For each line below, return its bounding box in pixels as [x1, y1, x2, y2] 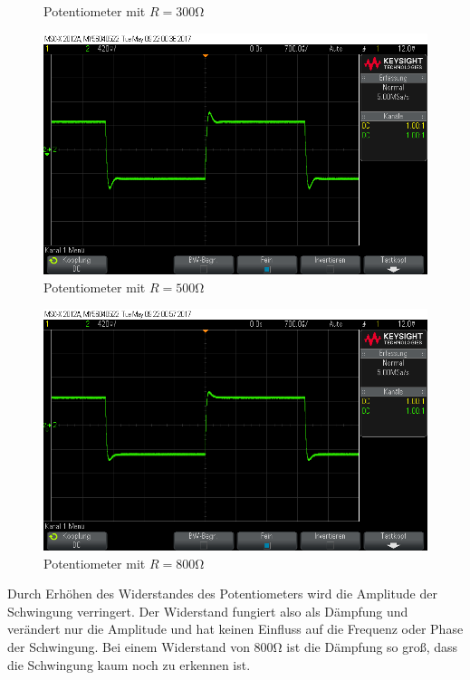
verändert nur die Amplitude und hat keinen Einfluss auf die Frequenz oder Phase [7, 619, 464, 638]
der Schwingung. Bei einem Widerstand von [7, 637, 250, 656]
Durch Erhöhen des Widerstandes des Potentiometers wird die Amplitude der [7, 584, 437, 603]
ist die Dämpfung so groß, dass [286, 637, 458, 656]
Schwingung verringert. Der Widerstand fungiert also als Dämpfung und [7, 601, 408, 620]
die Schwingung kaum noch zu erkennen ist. [7, 655, 251, 674]
